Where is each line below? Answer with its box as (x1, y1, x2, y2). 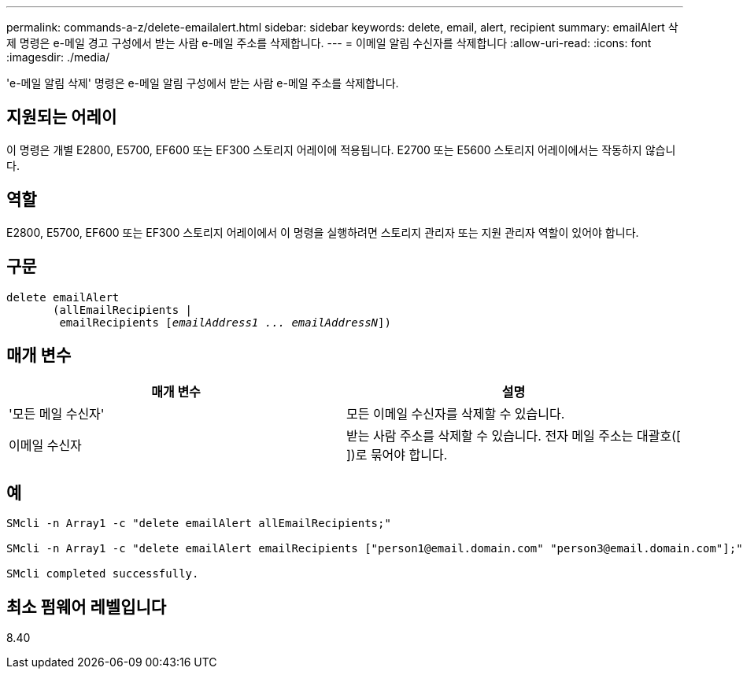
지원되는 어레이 (6, 107, 117, 127)
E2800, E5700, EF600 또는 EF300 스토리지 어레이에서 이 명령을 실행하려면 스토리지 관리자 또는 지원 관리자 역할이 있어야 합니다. (6, 225, 639, 239)
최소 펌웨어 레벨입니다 (6, 596, 167, 617)
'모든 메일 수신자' (9, 406, 105, 422)
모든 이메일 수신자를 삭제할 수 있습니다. (346, 406, 565, 422)
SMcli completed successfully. (6, 567, 199, 581)
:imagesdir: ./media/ (6, 50, 110, 64)
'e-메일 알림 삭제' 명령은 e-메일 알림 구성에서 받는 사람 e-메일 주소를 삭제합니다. (6, 76, 399, 90)
